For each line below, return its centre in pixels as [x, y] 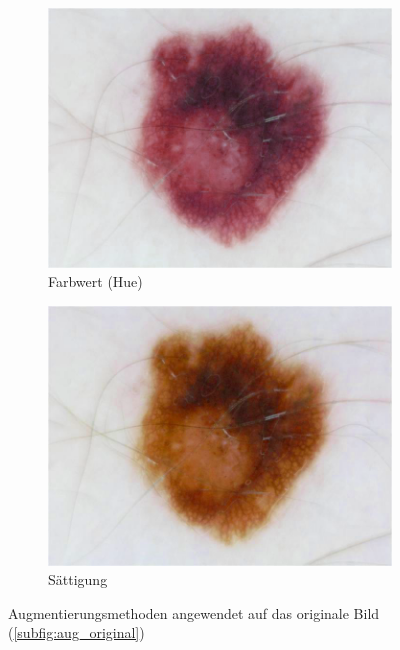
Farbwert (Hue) [95, 281]
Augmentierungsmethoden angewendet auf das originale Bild [194, 612]
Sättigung [78, 579]
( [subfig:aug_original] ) [76, 632]
